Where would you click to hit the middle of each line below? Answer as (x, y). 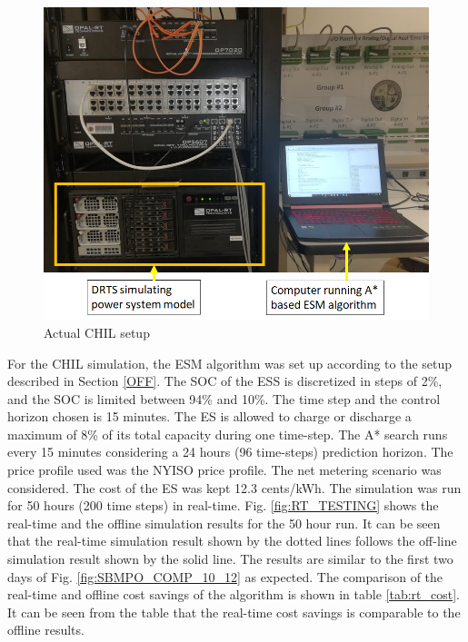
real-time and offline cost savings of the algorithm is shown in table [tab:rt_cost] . (234, 594)
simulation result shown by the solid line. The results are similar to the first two (230, 559)
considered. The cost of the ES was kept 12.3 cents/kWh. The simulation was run (234, 487)
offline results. (46, 630)
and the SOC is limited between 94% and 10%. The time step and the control (224, 398)
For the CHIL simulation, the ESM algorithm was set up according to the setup (230, 363)
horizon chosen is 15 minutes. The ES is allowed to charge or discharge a (209, 416)
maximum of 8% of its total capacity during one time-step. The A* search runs (228, 434)
